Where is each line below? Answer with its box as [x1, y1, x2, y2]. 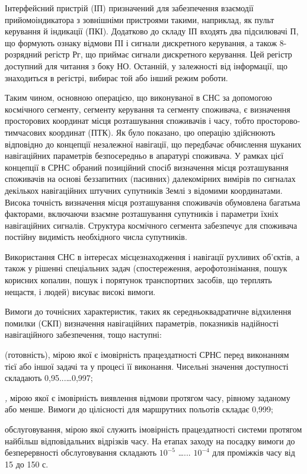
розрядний [5, 48, 42, 60]
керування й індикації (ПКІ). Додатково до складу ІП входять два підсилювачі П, [5, 25, 299, 37]
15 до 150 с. [5, 457, 49, 470]
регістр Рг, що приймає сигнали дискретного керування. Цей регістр [44, 48, 292, 60]
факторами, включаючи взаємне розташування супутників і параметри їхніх [5, 207, 279, 220]
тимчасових [5, 126, 47, 138]
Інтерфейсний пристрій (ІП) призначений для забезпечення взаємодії [5, 2, 254, 14]
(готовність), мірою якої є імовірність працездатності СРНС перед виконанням [5, 348, 289, 361]
